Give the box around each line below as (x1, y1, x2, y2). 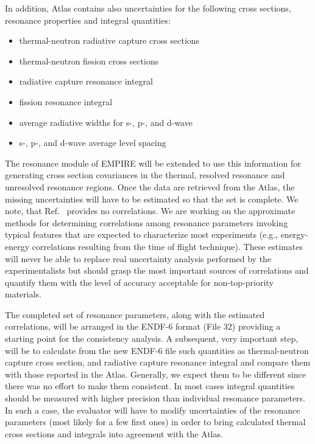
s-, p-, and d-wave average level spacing (19, 136, 166, 149)
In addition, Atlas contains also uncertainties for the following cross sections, (5, 2, 291, 14)
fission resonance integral (19, 95, 113, 108)
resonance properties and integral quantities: (5, 13, 171, 26)
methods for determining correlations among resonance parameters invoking (5, 216, 288, 229)
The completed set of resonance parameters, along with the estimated (5, 308, 265, 321)
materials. (5, 288, 42, 300)
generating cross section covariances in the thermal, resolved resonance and (5, 168, 285, 181)
